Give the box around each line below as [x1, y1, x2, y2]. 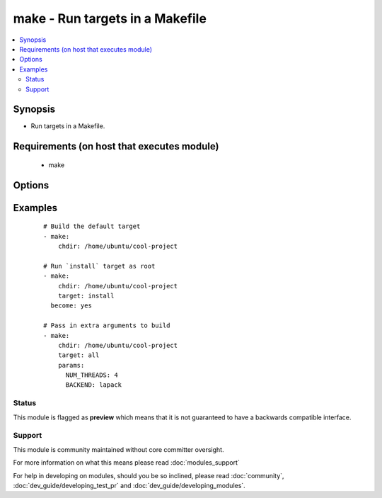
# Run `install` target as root [43, 262, 156, 270]
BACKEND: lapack [65, 381, 122, 389]
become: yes [50, 302, 92, 310]
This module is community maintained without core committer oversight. [13, 445, 224, 453]
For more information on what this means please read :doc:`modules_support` [13, 458, 240, 467]
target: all [57, 351, 100, 359]
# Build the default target [43, 222, 141, 230]
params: [57, 361, 85, 369]
